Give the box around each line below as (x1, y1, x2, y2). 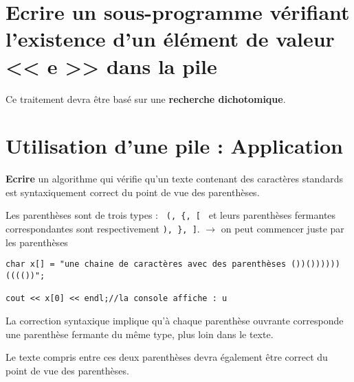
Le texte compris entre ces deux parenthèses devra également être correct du (5, 350, 328, 364)
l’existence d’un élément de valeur (5, 25, 335, 53)
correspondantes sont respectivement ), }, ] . (5, 222, 200, 236)
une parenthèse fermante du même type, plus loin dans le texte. (5, 326, 274, 341)
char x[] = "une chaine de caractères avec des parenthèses (5, 259, 287, 270)
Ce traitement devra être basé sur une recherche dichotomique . (5, 91, 286, 106)
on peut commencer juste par (221, 222, 344, 236)
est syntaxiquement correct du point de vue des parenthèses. (5, 184, 260, 199)
